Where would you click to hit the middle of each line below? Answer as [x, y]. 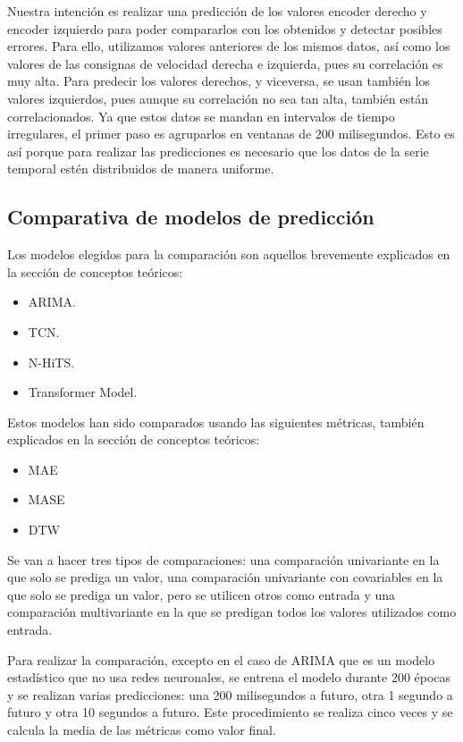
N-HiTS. [51, 362]
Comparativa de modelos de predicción [191, 217]
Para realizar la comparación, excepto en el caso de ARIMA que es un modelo [221, 659]
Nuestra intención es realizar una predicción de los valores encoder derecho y [217, 11]
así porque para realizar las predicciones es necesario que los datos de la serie [218, 151]
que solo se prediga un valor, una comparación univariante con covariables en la [225, 577]
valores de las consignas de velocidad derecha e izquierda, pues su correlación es [225, 63]
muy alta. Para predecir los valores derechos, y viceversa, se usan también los [219, 81]
